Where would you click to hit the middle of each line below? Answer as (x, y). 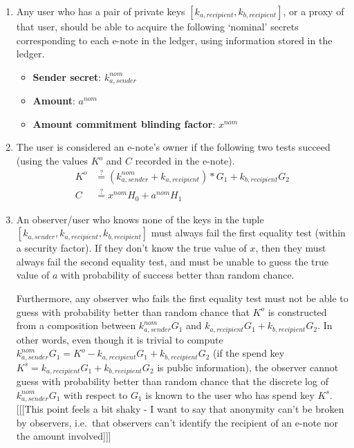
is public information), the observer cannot (248, 367)
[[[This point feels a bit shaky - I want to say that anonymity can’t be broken (180, 409)
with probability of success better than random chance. (177, 275)
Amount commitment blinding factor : (124, 123)
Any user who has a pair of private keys (101, 11)
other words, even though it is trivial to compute (120, 339)
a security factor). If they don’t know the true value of (131, 248)
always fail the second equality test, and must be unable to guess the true (172, 261)
